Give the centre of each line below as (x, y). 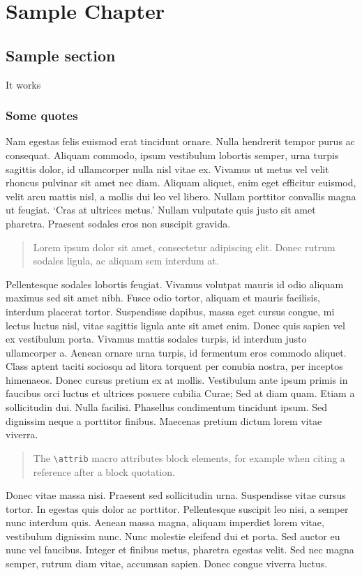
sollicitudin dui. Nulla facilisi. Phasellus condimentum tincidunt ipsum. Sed (167, 407)
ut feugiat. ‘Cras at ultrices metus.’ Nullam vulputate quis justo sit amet (161, 210)
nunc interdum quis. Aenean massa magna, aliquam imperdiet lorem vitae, (165, 522)
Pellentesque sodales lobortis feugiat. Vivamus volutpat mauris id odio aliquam (175, 284)
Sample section (61, 55)
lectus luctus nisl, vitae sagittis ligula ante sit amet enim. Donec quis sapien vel (175, 325)
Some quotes (42, 115)
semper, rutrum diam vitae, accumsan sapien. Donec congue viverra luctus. (167, 563)
